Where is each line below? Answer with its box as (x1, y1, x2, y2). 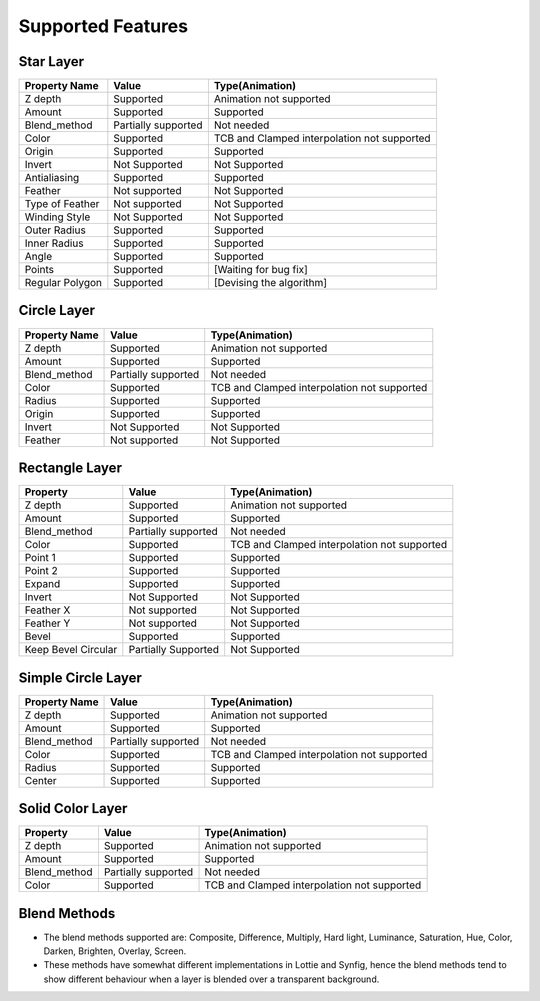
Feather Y (24, 616, 71, 630)
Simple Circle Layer (18, 669, 142, 686)
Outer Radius (24, 223, 87, 237)
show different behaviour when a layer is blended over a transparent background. (43, 973, 380, 985)
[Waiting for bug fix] (213, 263, 309, 277)
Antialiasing (24, 171, 80, 185)
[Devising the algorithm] (213, 276, 328, 290)
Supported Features (18, 15, 189, 37)
